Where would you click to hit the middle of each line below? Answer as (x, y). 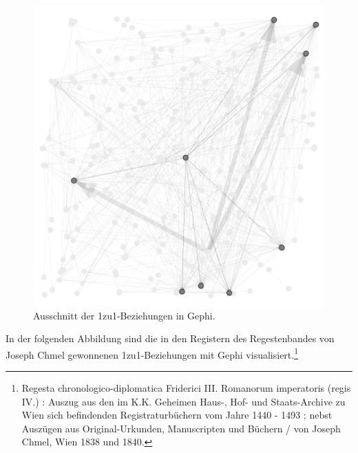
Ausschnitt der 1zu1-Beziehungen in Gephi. (124, 315)
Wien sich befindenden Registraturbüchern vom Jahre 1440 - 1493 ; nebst (177, 415)
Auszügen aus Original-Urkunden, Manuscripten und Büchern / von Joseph (181, 428)
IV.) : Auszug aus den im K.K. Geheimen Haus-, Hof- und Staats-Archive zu (183, 401)
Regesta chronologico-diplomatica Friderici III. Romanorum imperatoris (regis (186, 388)
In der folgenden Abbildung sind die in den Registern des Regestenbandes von (170, 338)
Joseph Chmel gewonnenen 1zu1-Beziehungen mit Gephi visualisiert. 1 (152, 353)
